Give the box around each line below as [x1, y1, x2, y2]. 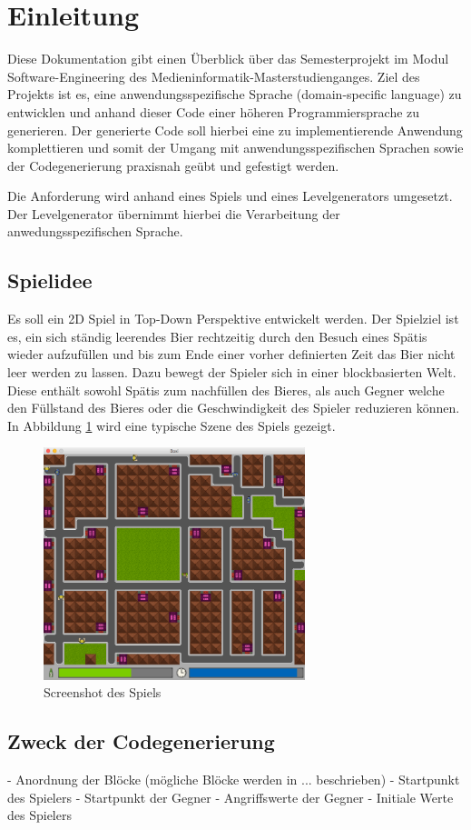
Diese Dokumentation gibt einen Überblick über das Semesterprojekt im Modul [7, 49, 449, 68]
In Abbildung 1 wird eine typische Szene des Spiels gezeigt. [7, 415, 336, 435]
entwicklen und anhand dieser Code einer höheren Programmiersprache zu [7, 102, 420, 121]
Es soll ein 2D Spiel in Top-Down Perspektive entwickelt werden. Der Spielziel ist [7, 309, 459, 328]
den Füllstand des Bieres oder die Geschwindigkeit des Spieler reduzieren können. [7, 398, 460, 417]
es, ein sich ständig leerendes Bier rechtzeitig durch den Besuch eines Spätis [7, 326, 427, 345]
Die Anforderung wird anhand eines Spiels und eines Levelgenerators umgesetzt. [7, 186, 453, 205]
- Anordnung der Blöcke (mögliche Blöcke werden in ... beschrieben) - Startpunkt [7, 770, 460, 789]
